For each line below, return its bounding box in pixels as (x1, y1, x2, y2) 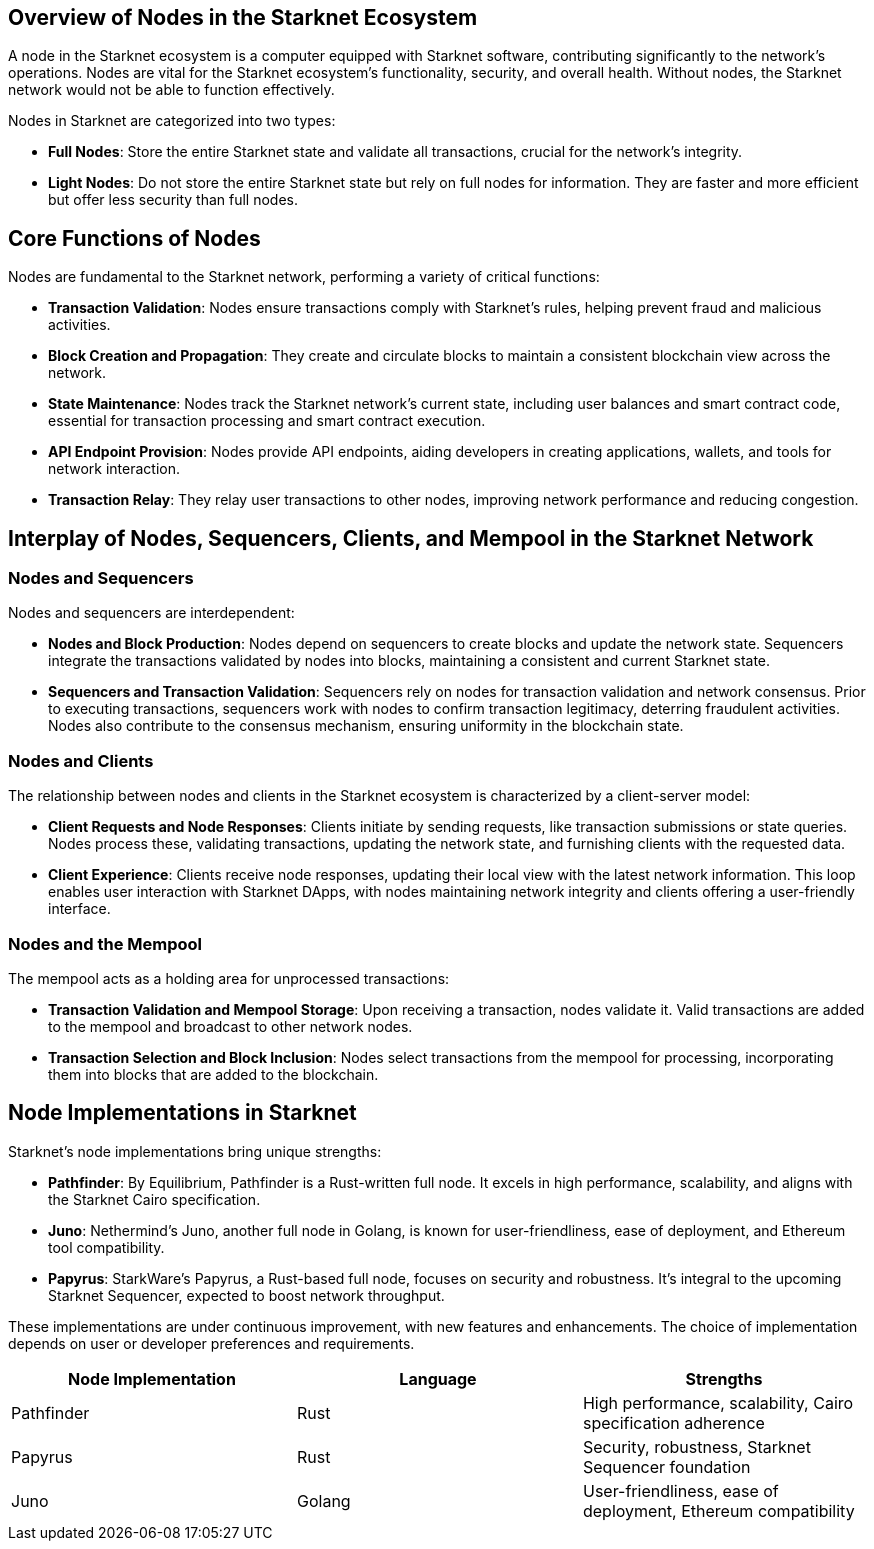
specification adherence (582, 1412, 765, 1433)
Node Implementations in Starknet (8, 1100, 357, 1126)
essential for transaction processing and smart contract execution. (48, 412, 486, 430)
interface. (48, 900, 111, 918)
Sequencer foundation (582, 1456, 751, 1477)
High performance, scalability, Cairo (582, 1392, 854, 1413)
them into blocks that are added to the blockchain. (48, 1065, 379, 1083)
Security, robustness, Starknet (582, 1436, 811, 1457)
